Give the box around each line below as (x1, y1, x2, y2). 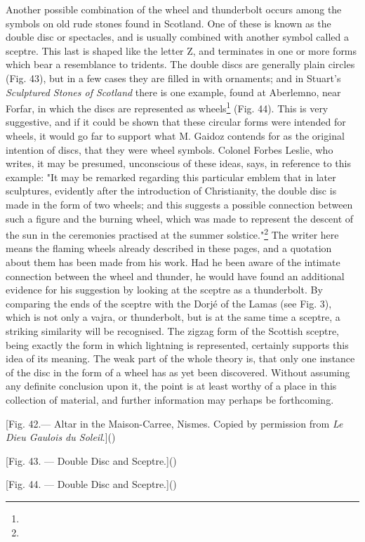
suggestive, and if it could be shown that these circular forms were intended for (6, 114, 346, 129)
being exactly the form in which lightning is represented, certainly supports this (6, 337, 349, 352)
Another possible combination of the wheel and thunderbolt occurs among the (6, 2, 342, 16)
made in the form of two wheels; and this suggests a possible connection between (6, 197, 353, 211)
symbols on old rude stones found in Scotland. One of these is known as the (6, 15, 331, 30)
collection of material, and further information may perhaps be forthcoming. (6, 392, 334, 407)
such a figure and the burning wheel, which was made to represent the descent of (6, 211, 354, 225)
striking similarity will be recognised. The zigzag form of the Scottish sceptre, (6, 323, 340, 338)
